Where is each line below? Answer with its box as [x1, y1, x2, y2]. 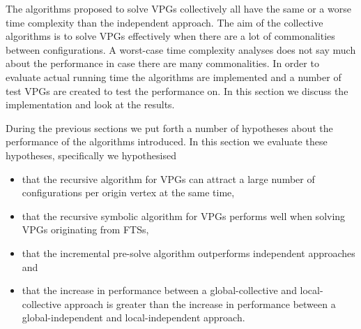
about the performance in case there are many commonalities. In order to [6, 56, 319, 71]
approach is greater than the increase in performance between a [64, 296, 336, 311]
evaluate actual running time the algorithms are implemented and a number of [6, 69, 341, 84]
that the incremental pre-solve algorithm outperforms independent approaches [22, 245, 355, 260]
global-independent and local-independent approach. [22, 310, 245, 325]
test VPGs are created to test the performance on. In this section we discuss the [6, 83, 348, 98]
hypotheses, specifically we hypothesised [6, 147, 176, 162]
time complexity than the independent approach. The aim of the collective [6, 15, 323, 29]
